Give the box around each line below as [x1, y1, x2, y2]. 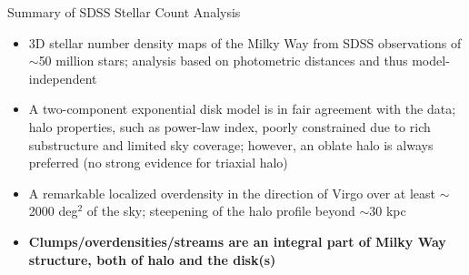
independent [28, 68, 97, 87]
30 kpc [369, 201, 406, 220]
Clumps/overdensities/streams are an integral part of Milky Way [28, 231, 446, 250]
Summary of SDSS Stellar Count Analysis [7, 3, 241, 21]
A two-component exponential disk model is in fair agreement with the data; [28, 99, 456, 118]
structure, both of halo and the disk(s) [28, 250, 276, 269]
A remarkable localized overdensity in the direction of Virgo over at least [28, 183, 435, 202]
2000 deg [28, 201, 78, 220]
